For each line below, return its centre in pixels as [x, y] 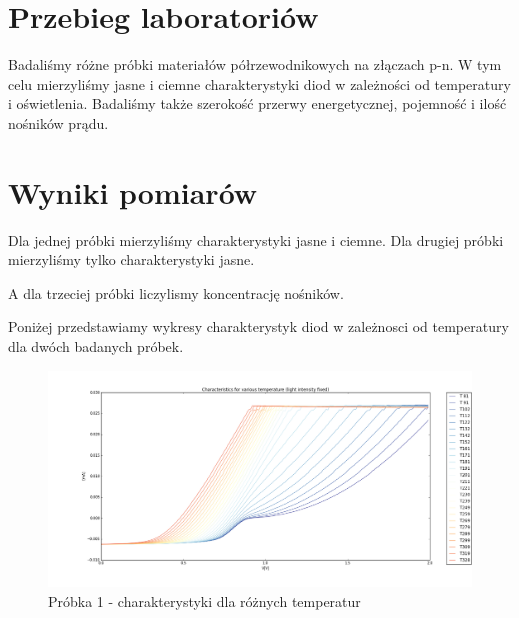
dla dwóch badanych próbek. [96, 346]
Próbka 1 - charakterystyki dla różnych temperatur [204, 600]
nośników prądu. [58, 122]
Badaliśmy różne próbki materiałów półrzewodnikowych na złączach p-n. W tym [255, 64]
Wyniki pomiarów [133, 191]
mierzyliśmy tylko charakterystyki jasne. [131, 259]
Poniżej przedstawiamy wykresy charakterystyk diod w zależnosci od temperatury [258, 326]
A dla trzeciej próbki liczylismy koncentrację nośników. [176, 292]
